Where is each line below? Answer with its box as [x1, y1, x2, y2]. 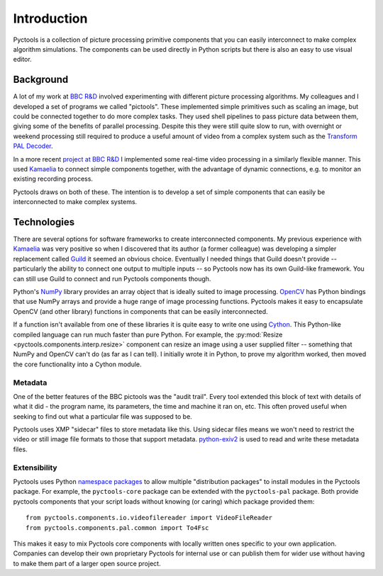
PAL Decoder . [13, 142, 53, 150]
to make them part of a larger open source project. [13, 559, 161, 567]
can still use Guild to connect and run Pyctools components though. [13, 274, 211, 283]
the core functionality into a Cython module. [13, 360, 142, 368]
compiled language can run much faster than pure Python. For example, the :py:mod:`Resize [13, 330, 283, 339]
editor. [13, 55, 32, 64]
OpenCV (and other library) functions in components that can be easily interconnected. [13, 307, 269, 315]
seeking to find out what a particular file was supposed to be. [13, 412, 193, 421]
